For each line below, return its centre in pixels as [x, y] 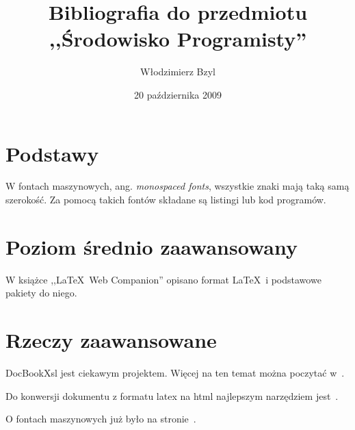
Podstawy [52, 153]
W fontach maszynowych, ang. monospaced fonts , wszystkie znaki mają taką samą [177, 186]
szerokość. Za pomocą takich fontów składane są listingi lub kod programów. [166, 200]
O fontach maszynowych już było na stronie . [101, 419]
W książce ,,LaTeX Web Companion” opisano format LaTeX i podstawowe [163, 279]
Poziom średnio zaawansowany [152, 246]
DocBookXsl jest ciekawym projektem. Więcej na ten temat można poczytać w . [175, 373]
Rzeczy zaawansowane [111, 340]
